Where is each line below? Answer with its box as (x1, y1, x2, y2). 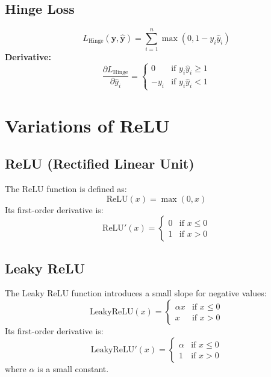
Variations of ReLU (5, 113, 170, 137)
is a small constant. (37, 362, 109, 375)
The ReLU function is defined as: (5, 182, 127, 195)
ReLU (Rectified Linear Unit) (5, 154, 195, 173)
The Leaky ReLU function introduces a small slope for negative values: (5, 287, 267, 299)
